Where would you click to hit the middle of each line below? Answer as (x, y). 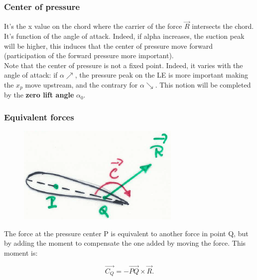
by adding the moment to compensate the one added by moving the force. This (125, 243)
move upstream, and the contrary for (81, 85)
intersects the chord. (223, 26)
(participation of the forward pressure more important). (89, 55)
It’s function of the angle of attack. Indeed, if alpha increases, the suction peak (124, 36)
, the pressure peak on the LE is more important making (161, 75)
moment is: (21, 253)
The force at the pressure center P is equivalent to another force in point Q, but (126, 233)
